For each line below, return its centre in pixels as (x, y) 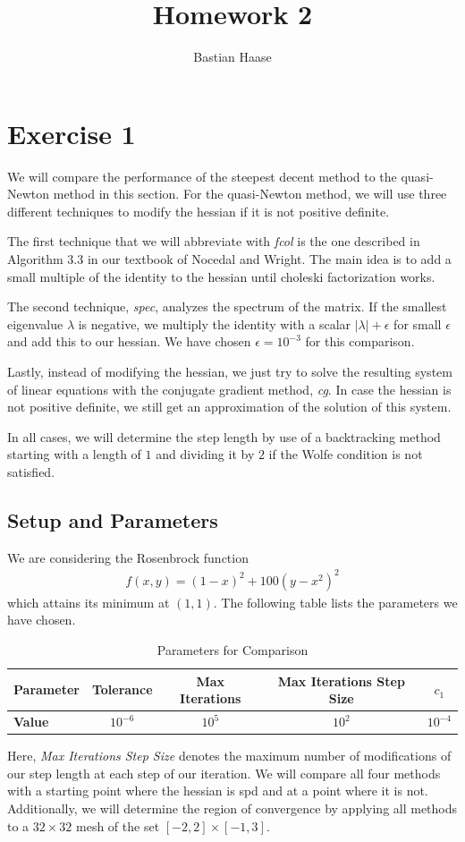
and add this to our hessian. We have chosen (129, 341)
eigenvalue (35, 323)
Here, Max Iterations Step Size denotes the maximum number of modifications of (229, 756)
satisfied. (31, 471)
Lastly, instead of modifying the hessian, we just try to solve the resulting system (230, 371)
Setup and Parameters (113, 519)
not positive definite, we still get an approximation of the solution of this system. (229, 407)
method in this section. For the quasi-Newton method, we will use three (250, 194)
